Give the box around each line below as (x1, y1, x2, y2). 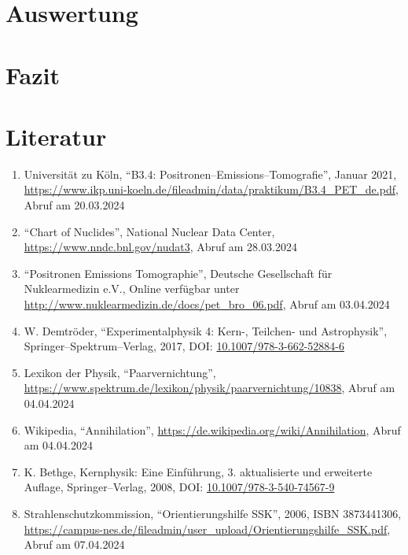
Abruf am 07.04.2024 (24, 536, 125, 553)
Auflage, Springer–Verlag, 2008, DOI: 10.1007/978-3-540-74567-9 (24, 479, 335, 495)
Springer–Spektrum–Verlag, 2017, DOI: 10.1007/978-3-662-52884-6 (24, 338, 344, 354)
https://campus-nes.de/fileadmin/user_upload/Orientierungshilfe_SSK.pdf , (24, 520, 391, 537)
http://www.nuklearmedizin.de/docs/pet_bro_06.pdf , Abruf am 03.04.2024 (24, 296, 390, 313)
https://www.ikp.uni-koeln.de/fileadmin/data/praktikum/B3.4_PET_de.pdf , (24, 181, 399, 198)
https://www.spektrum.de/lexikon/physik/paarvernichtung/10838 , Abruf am (24, 379, 395, 396)
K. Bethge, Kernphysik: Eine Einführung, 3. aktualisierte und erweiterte (24, 463, 373, 479)
